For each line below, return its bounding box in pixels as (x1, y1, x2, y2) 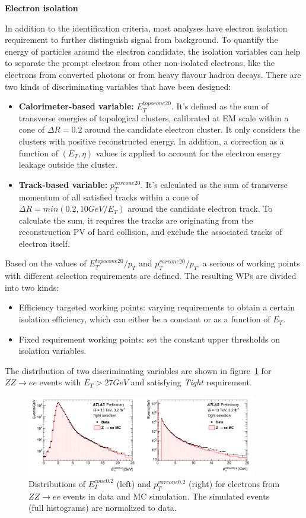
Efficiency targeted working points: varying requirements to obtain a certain (18, 301, 295, 313)
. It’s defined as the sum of (171, 100, 269, 112)
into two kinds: (5, 281, 59, 293)
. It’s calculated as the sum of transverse (141, 178, 288, 190)
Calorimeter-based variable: (18, 100, 134, 112)
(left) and (116, 477, 151, 489)
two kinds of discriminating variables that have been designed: (5, 80, 231, 92)
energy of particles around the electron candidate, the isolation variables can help (5, 45, 301, 57)
